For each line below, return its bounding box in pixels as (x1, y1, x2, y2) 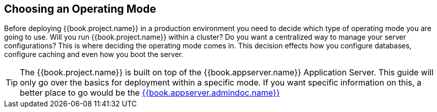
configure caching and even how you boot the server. (4, 50, 184, 59)
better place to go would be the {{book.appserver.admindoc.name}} (20, 88, 280, 98)
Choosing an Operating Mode (4, 3, 156, 15)
